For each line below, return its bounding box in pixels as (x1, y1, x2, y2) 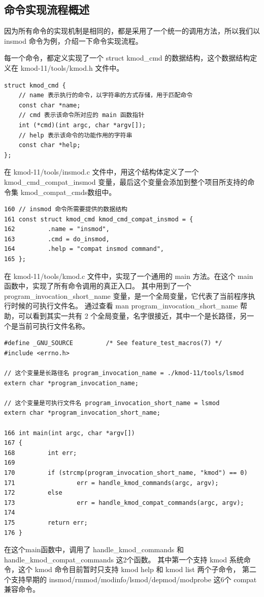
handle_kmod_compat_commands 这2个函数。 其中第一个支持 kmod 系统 (4, 554, 244, 564)
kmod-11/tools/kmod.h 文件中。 (20, 62, 124, 73)
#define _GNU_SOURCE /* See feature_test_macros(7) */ (4, 339, 222, 347)
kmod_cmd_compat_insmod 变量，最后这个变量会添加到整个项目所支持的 (4, 176, 248, 187)
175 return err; (4, 519, 88, 526)
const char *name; (18, 101, 81, 109)
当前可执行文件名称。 (18, 320, 89, 331)
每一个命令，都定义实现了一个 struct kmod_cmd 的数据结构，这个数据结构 (4, 52, 250, 63)
